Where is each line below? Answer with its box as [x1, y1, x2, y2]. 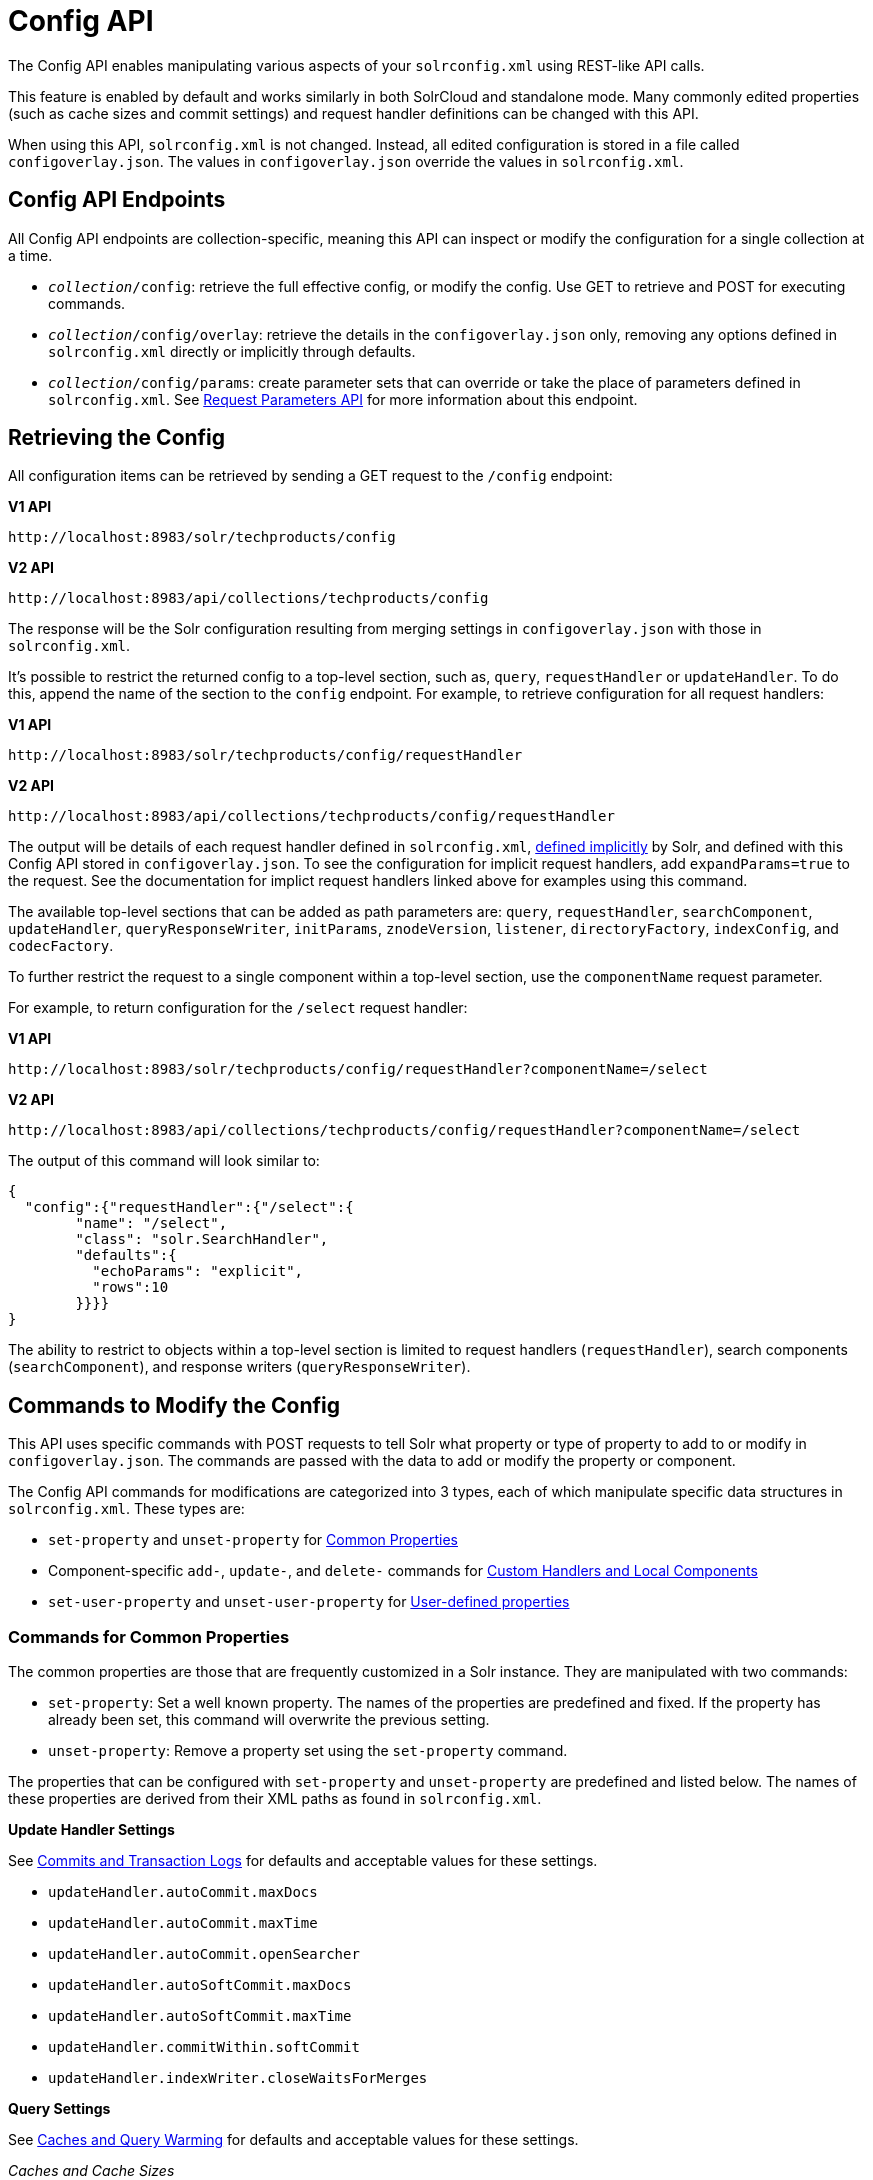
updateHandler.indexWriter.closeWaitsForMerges [48, 2070, 428, 2087]
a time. [8, 246, 53, 264]
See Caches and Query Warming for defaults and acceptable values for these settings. [8, 2131, 579, 2149]
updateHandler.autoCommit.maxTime [48, 1915, 318, 1932]
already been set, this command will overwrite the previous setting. [48, 1711, 490, 1729]
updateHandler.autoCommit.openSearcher [48, 1946, 360, 1963]
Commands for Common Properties [8, 1626, 290, 1647]
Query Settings [8, 2100, 111, 2118]
